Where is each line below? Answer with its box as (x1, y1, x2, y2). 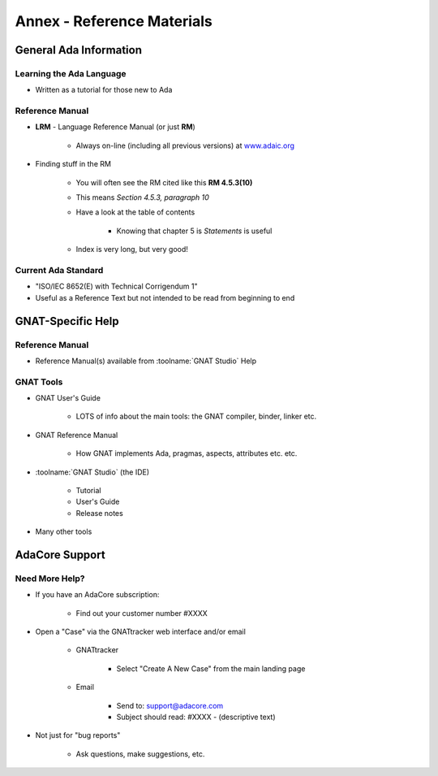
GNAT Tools (15, 376, 63, 388)
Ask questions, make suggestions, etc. (75, 748, 205, 759)
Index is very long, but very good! (75, 245, 188, 254)
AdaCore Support (15, 548, 105, 561)
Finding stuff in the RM (35, 159, 111, 169)
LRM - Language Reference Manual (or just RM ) (35, 122, 196, 132)
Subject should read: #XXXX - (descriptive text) (116, 712, 276, 722)
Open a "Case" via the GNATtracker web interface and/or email (35, 626, 247, 637)
